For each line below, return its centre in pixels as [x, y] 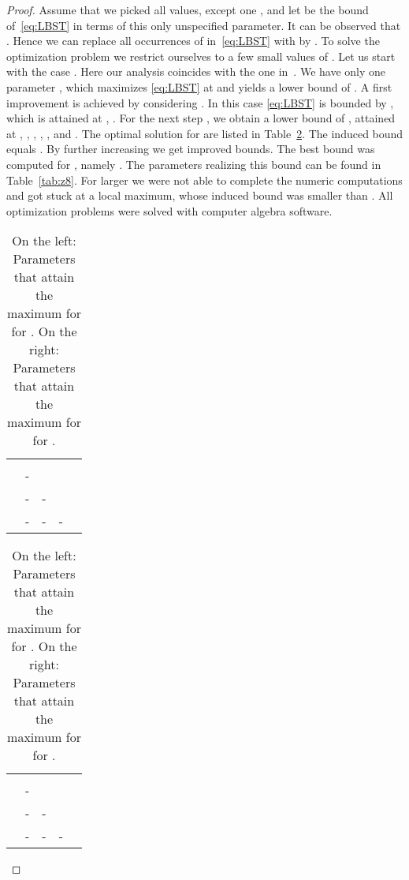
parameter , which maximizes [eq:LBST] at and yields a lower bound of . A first [199, 86]
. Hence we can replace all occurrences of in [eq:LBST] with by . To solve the [193, 41]
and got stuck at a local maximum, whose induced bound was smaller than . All [200, 195]
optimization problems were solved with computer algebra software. [169, 210]
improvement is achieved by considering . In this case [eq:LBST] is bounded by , [200, 102]
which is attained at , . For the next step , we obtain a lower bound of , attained [201, 118]
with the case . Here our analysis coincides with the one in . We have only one [196, 71]
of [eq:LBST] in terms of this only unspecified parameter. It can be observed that [204, 25]
